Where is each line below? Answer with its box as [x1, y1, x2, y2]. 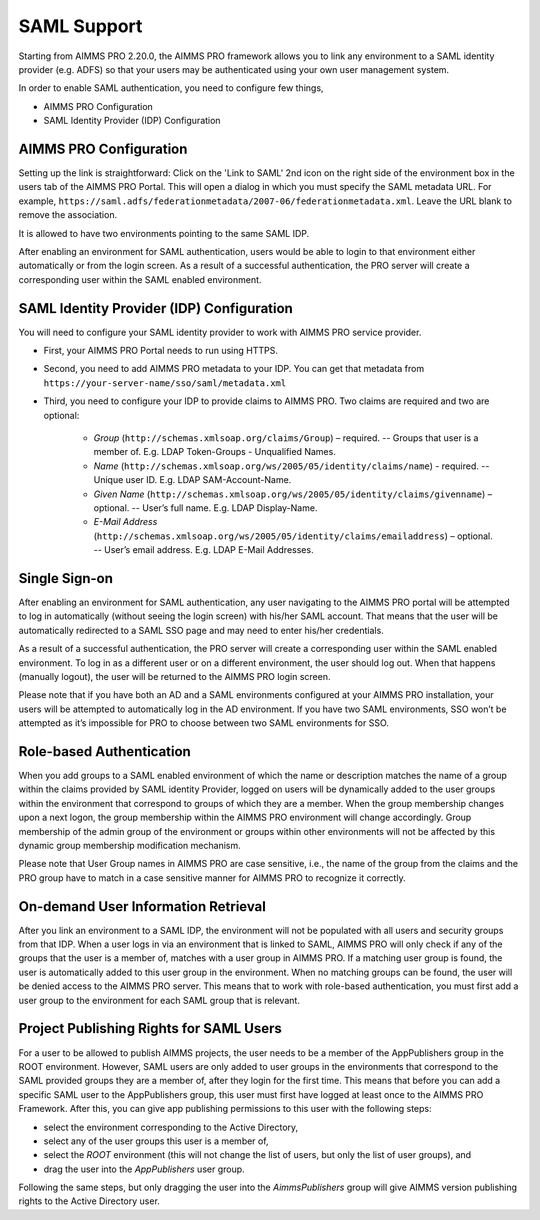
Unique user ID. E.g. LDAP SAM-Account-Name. [93, 474, 292, 486]
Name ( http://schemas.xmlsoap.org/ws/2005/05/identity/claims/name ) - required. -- [93, 460, 490, 472]
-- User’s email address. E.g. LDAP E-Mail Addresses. [93, 544, 314, 556]
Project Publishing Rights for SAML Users [18, 1020, 282, 1037]
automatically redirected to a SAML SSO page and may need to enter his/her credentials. [18, 624, 384, 636]
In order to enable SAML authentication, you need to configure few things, [18, 82, 324, 94]
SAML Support [18, 15, 143, 37]
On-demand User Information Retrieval [18, 898, 267, 915]
